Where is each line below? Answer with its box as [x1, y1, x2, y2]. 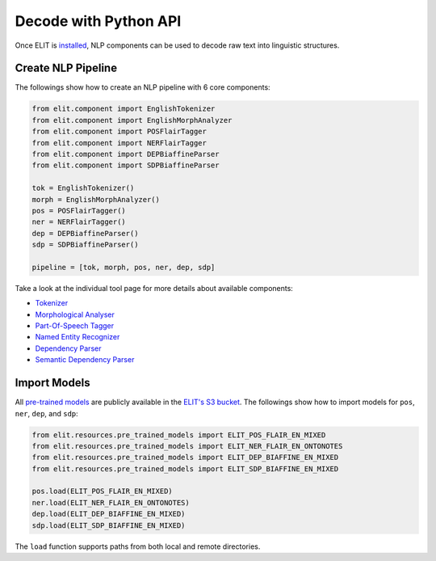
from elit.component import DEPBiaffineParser [31, 150, 220, 158]
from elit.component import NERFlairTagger [31, 138, 208, 147]
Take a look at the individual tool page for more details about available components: [15, 283, 294, 293]
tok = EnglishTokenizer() [31, 183, 135, 193]
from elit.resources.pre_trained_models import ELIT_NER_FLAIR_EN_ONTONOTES [31, 441, 343, 450]
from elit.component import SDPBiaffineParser [31, 161, 220, 170]
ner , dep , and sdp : [15, 408, 78, 418]
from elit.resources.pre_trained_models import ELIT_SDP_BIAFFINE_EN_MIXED [31, 464, 339, 473]
